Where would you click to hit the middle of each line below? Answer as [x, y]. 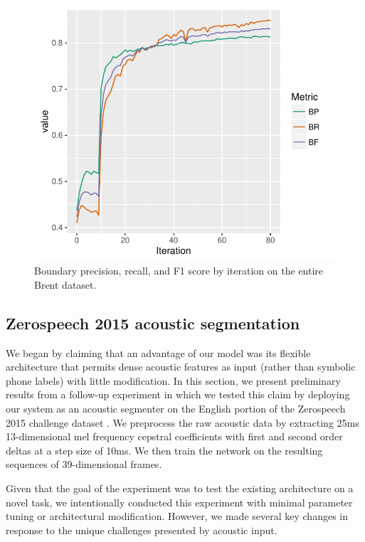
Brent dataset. [65, 284]
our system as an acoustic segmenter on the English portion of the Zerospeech [176, 408]
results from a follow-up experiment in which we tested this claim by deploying [178, 394]
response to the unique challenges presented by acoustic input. [142, 530]
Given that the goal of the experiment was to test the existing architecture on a [180, 488]
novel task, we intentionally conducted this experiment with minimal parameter [179, 502]
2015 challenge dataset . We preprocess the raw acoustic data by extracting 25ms [182, 422]
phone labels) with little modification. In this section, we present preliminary [174, 380]
